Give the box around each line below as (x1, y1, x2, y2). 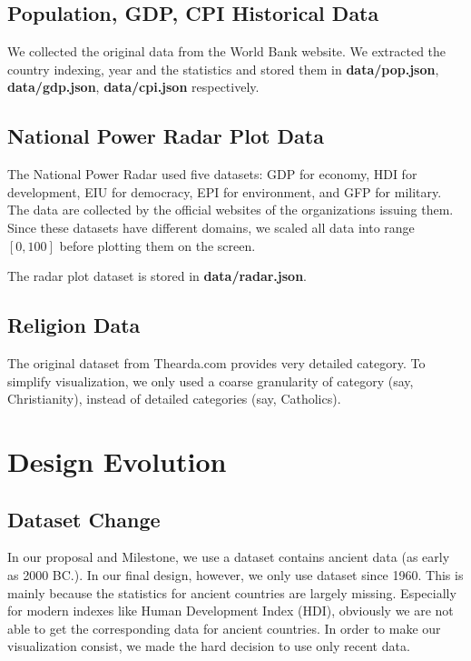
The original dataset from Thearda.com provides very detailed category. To (7, 353, 426, 372)
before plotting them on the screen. (59, 235, 256, 255)
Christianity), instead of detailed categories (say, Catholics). (7, 389, 341, 408)
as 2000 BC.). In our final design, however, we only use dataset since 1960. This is (7, 565, 464, 584)
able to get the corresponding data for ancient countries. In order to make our (7, 618, 441, 637)
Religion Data (7, 311, 141, 339)
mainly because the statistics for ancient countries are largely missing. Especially (7, 583, 456, 602)
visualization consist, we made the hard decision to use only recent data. (7, 636, 410, 656)
